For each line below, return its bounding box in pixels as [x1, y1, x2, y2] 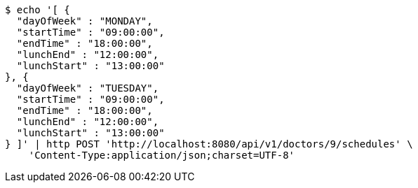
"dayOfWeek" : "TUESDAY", [16, 82, 159, 94]
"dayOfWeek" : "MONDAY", [16, 15, 153, 27]
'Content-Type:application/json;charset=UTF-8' [28, 150, 295, 161]
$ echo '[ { [5, 4, 70, 15]
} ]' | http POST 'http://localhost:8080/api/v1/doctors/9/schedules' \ [5, 138, 413, 150]
